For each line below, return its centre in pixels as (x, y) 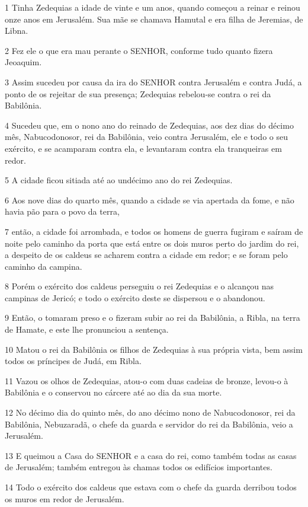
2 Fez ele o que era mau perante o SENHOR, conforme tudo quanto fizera (139, 50)
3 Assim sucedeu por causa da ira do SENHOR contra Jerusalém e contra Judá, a (153, 82)
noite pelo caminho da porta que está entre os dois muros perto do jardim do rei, (152, 243)
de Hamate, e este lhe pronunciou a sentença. (87, 329)
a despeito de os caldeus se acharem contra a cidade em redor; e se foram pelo (146, 255)
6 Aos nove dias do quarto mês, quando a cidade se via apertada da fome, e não (150, 200)
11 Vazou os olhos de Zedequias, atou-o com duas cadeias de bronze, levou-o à (147, 380)
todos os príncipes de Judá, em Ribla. (73, 361)
